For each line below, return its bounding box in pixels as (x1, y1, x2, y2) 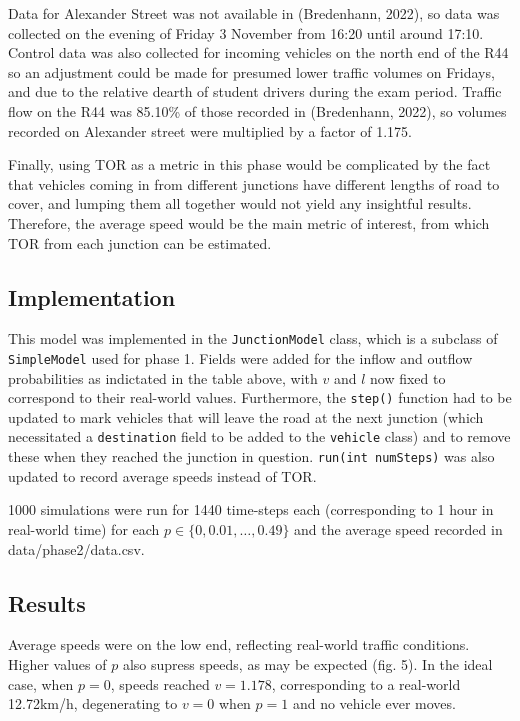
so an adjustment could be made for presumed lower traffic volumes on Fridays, (8, 61, 495, 82)
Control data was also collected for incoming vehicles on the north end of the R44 (8, 42, 509, 63)
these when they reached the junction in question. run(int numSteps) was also (8, 446, 495, 467)
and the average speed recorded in (294, 518, 503, 539)
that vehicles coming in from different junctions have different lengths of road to (8, 173, 500, 194)
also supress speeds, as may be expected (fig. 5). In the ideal (122, 653, 493, 674)
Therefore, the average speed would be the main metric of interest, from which (8, 212, 490, 233)
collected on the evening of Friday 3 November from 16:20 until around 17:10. (8, 22, 484, 43)
